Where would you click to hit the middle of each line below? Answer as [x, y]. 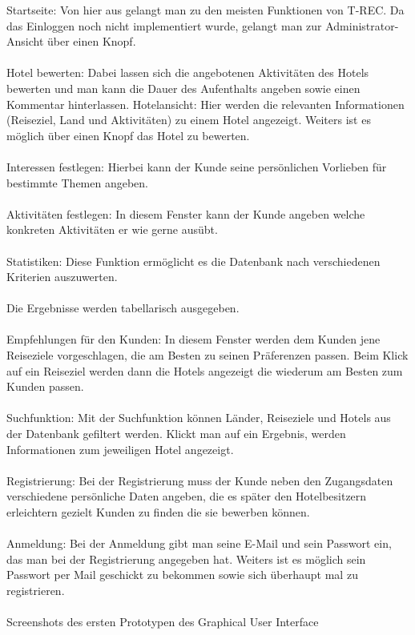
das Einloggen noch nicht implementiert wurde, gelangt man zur [164, 25]
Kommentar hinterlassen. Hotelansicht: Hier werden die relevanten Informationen [205, 104]
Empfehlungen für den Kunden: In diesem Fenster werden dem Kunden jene [193, 339]
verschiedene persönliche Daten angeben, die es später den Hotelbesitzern [187, 496]
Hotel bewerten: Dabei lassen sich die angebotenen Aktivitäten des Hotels [188, 72]
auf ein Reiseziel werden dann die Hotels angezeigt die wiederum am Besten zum [205, 370]
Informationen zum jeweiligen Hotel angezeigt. [120, 449]
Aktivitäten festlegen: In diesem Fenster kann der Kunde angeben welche [186, 213]
